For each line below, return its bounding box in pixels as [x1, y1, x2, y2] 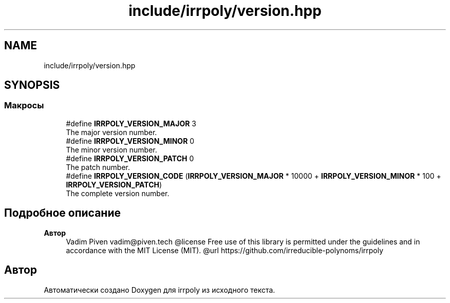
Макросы [4, 100, 44, 111]
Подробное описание [4, 206, 121, 220]
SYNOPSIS [4, 79, 60, 92]
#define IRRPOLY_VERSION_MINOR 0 [66, 136, 195, 145]
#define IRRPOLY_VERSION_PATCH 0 [66, 154, 194, 163]
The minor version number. [66, 145, 157, 154]
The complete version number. [66, 188, 170, 198]
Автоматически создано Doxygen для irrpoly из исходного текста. [44, 285, 275, 294]
